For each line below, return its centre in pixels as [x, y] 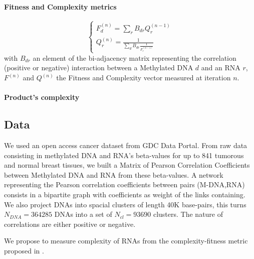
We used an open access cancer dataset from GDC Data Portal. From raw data [126, 145]
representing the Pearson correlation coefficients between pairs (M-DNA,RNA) [124, 184]
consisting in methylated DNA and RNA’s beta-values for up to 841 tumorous [124, 155]
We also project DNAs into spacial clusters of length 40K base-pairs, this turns [125, 204]
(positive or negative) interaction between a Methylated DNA [99, 68]
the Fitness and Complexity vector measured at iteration [144, 78]
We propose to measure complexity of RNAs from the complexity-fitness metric [126, 241]
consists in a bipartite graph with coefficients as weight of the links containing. [125, 194]
